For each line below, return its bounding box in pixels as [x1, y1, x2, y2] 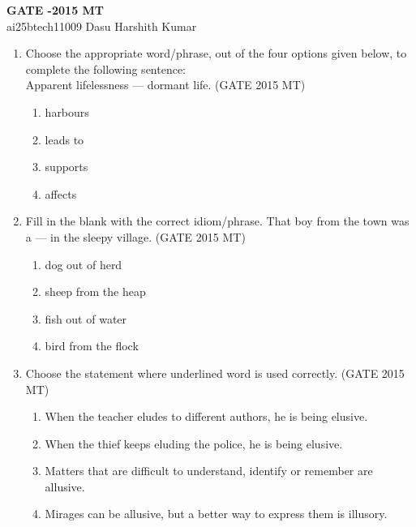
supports [45, 158, 88, 175]
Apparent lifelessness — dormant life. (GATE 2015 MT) [25, 76, 306, 93]
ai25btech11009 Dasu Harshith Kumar [6, 17, 197, 34]
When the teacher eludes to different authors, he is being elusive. [45, 408, 368, 425]
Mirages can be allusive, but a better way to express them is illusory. [45, 505, 388, 522]
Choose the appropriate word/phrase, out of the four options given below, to [25, 45, 407, 62]
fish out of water [45, 310, 127, 327]
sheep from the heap [45, 283, 146, 300]
